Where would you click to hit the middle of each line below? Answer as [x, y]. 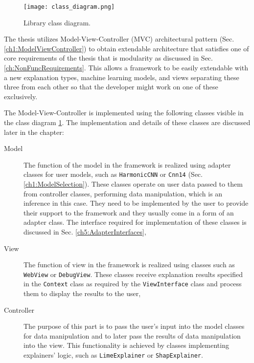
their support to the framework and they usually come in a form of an [129, 212]
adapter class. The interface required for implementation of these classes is [135, 222]
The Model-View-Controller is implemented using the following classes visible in [124, 113]
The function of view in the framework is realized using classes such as [129, 265]
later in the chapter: [34, 132]
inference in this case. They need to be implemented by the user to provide [136, 203]
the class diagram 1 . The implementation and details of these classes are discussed [127, 122]
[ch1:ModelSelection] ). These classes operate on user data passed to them [133, 184]
